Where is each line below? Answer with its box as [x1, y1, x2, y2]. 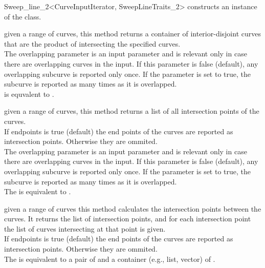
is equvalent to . [4, 88, 54, 99]
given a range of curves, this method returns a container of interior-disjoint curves [4, 28, 261, 39]
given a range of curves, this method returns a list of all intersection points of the [4, 106, 259, 116]
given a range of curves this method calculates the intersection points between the [4, 203, 261, 214]
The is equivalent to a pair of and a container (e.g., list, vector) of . [4, 253, 215, 264]
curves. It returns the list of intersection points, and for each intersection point [4, 213, 251, 224]
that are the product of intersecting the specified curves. [4, 38, 181, 49]
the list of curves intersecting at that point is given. [4, 223, 166, 234]
